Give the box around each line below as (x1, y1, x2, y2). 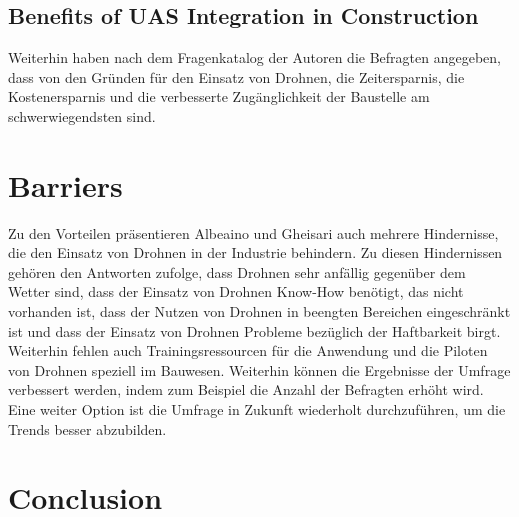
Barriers (8, 164, 123, 205)
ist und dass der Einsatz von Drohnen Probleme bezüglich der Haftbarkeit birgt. (8, 320, 501, 341)
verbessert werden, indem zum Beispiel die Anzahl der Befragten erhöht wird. (8, 379, 484, 400)
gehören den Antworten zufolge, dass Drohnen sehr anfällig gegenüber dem (8, 261, 466, 282)
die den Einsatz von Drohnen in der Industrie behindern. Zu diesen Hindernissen (8, 242, 503, 263)
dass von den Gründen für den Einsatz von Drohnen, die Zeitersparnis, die (8, 66, 465, 87)
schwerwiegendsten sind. (8, 105, 156, 126)
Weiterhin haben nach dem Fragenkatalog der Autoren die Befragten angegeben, (8, 47, 501, 68)
